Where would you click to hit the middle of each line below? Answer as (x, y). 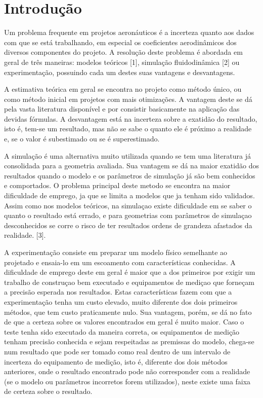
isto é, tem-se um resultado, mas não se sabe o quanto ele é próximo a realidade (128, 129)
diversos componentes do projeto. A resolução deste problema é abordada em (123, 52)
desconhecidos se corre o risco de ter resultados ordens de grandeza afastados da (128, 225)
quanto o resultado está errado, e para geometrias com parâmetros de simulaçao (128, 215)
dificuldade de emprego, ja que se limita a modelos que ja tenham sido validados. (129, 195)
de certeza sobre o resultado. (48, 391)
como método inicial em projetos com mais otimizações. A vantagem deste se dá (128, 99)
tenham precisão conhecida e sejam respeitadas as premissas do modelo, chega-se (129, 341)
